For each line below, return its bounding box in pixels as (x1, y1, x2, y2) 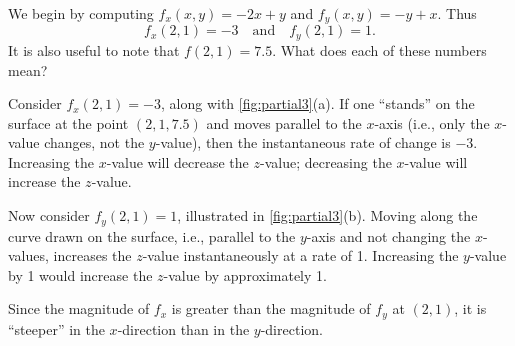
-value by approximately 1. (163, 264, 327, 285)
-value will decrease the (106, 151, 249, 172)
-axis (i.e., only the (374, 112, 490, 133)
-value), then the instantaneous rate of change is (155, 132, 451, 153)
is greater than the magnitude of (171, 298, 371, 319)
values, (8, 245, 49, 266)
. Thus (437, 3, 477, 23)
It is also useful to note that (8, 39, 180, 60)
